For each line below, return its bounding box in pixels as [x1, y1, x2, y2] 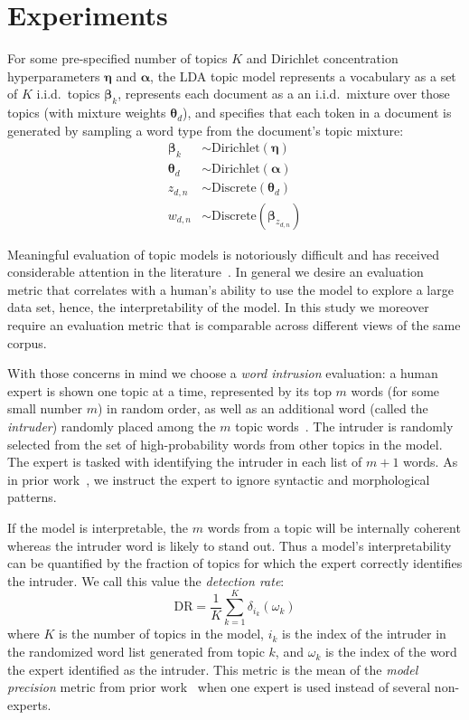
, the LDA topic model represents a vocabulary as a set [150, 66, 456, 85]
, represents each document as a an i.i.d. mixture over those [117, 84, 450, 103]
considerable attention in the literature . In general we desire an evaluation [7, 262, 424, 281]
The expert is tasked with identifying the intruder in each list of [7, 452, 362, 471]
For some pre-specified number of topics [7, 49, 228, 68]
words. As [403, 452, 458, 471]
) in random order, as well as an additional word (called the [97, 399, 428, 418]
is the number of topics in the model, [59, 624, 264, 643]
